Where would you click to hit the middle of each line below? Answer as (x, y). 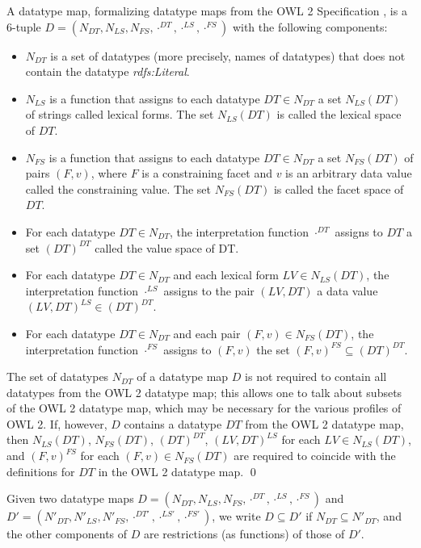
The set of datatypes (58, 376)
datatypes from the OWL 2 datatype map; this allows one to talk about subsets (204, 392)
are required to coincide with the (315, 456)
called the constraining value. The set (118, 188)
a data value (347, 290)
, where (109, 173)
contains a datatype (173, 423)
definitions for (41, 471)
